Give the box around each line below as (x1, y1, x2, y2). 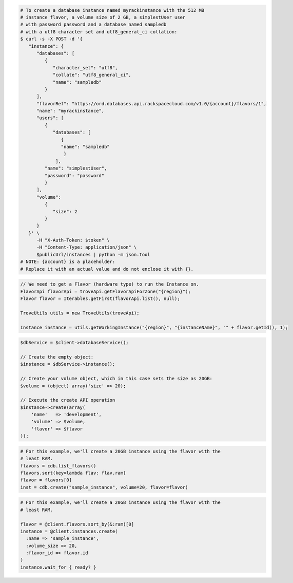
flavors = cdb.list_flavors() (20, 463, 96, 468)
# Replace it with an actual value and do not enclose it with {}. (20, 266, 194, 272)
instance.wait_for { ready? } (20, 564, 96, 570)
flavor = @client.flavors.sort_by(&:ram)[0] (20, 521, 134, 527)
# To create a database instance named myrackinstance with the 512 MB (20, 7, 205, 13)
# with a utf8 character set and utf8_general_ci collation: (20, 29, 178, 34)
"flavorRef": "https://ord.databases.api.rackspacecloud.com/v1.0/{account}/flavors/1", (36, 101, 267, 106)
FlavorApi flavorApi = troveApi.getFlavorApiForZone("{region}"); (20, 288, 191, 294)
